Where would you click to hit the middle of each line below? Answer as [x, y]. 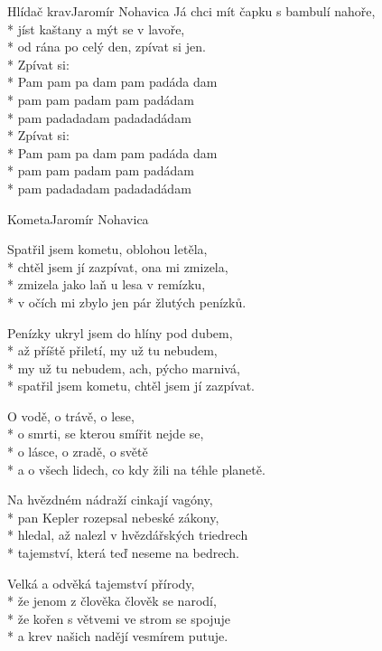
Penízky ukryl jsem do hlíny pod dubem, [120, 332]
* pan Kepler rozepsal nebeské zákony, [113, 517]
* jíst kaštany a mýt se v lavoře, [96, 28]
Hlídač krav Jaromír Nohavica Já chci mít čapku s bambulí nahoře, [191, 11]
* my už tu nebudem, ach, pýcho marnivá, [124, 368]
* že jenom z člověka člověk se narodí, [112, 601]
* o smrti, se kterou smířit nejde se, [106, 434]
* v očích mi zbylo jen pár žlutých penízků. [127, 302]
